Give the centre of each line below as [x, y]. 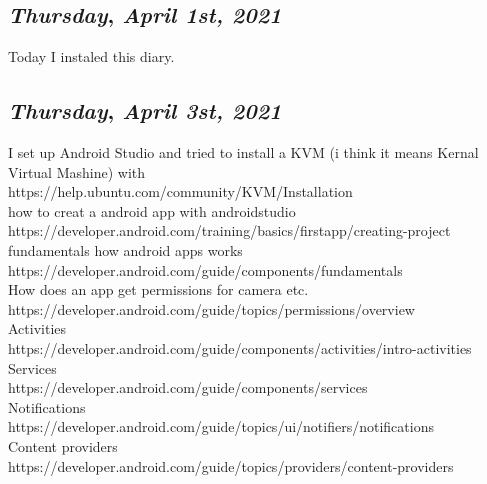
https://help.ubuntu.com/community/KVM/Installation [180, 191]
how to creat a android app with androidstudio [152, 210]
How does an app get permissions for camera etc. [158, 289]
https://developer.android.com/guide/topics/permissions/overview [211, 308]
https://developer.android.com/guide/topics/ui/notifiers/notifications [221, 426]
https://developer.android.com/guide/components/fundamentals [205, 269]
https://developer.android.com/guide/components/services [188, 387]
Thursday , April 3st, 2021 [145, 110]
